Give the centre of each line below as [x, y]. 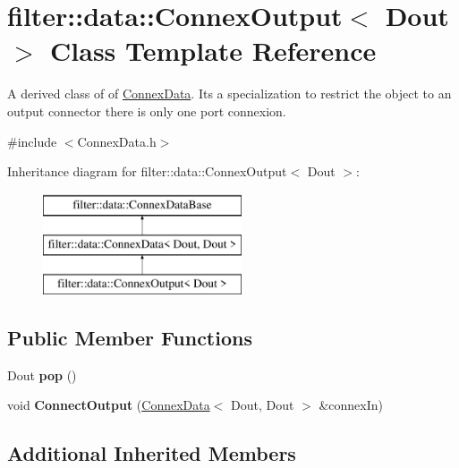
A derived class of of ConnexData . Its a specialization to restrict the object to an [229, 94]
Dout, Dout [263, 405]
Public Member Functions [130, 338]
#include [32, 141]
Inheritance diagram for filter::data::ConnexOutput [147, 171]
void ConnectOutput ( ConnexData [109, 405]
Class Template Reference [213, 51]
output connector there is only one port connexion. [147, 111]
